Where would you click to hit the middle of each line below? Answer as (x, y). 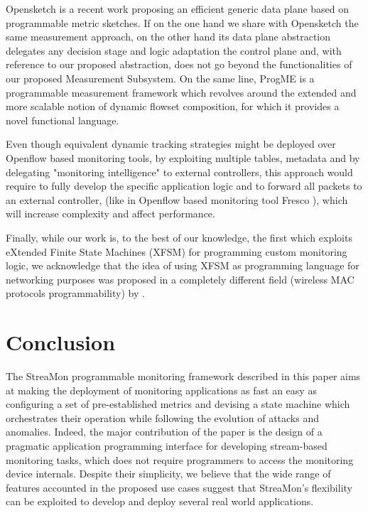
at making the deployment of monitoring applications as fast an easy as (161, 390)
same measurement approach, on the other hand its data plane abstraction (168, 37)
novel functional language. (63, 120)
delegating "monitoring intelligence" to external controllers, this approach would (179, 172)
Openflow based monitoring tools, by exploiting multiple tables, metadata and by (183, 157)
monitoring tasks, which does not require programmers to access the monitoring (180, 459)
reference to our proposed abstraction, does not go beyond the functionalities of (179, 64)
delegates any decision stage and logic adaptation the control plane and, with (174, 50)
